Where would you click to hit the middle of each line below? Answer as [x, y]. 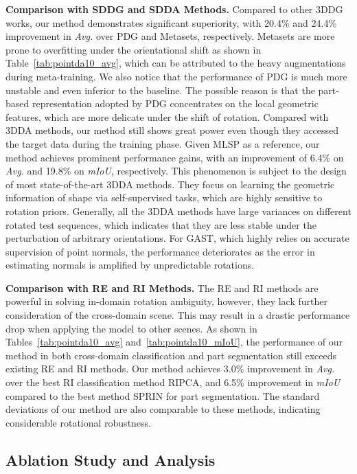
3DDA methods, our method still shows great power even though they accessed [172, 130]
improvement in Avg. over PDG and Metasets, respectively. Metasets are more [170, 36]
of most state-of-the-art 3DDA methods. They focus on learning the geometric [170, 184]
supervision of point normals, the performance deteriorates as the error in [160, 251]
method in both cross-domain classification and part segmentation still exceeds [171, 355]
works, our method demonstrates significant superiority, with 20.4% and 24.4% [171, 22]
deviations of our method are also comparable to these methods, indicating [163, 409]
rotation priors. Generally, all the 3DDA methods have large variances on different [178, 211]
